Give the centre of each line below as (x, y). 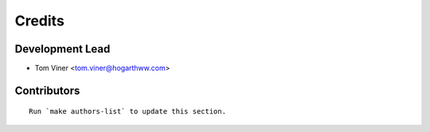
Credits (40, 21)
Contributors (47, 90)
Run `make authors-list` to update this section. (128, 112)
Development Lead (63, 49)
